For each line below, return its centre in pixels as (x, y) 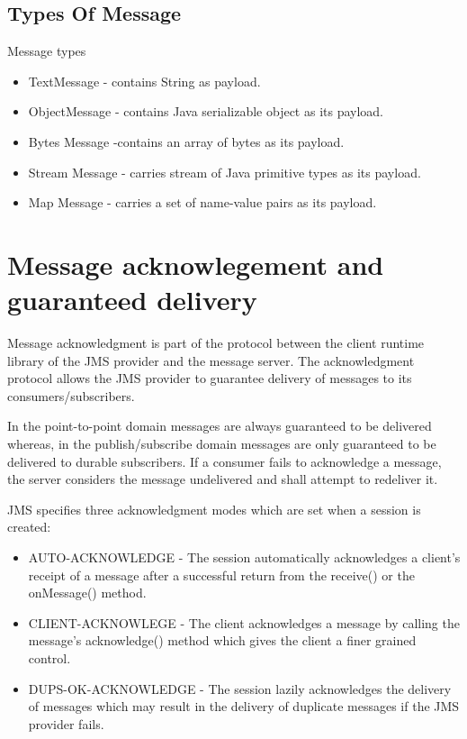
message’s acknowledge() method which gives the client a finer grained (222, 640)
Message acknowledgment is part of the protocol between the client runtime (216, 343)
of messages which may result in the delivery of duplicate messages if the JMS (244, 706)
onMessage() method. (87, 593)
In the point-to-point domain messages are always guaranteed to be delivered (220, 426)
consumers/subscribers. (71, 395)
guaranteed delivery (132, 300)
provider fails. (66, 723)
